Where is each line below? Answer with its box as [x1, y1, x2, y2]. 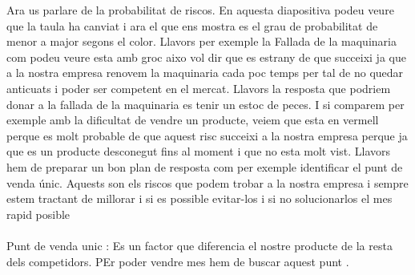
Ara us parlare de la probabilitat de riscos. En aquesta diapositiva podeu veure [6, 2, 394, 18]
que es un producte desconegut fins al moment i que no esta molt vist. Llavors [6, 143, 391, 160]
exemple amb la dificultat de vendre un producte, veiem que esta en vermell [6, 111, 379, 128]
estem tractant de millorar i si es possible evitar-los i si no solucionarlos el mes [6, 190, 393, 207]
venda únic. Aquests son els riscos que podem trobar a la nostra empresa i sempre [6, 174, 409, 191]
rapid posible [6, 205, 71, 222]
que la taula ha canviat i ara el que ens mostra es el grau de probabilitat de [6, 17, 378, 34]
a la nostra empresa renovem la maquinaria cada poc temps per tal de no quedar [6, 64, 404, 81]
